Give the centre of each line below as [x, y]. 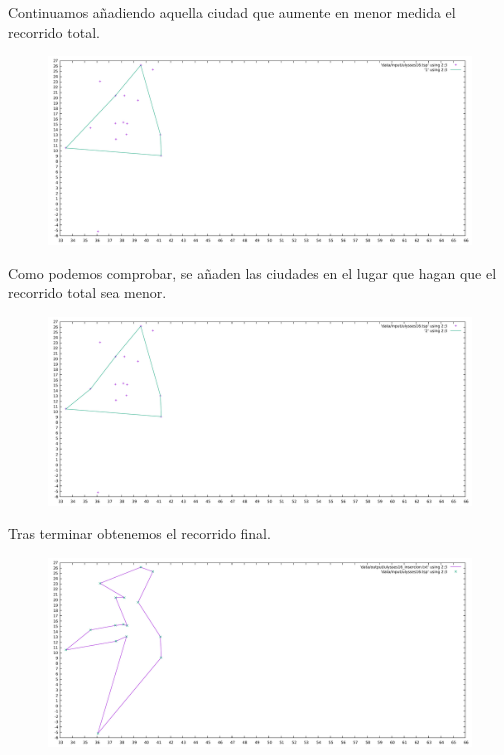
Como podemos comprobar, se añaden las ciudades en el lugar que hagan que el [252, 272]
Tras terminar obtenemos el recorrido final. [139, 533]
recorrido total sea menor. [87, 292]
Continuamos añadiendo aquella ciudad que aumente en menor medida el [232, 12]
